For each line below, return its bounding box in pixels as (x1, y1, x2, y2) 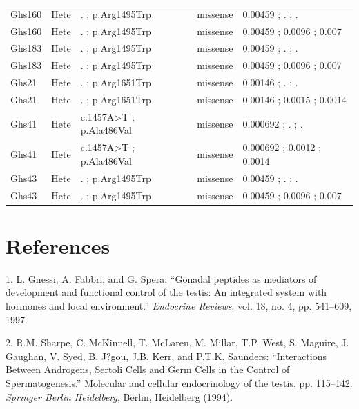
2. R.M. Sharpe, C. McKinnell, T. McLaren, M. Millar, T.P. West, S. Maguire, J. (6, 335, 349, 350)
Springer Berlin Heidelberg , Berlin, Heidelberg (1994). (6, 389, 233, 403)
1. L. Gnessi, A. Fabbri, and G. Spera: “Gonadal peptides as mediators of (6, 271, 317, 286)
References (6, 231, 110, 259)
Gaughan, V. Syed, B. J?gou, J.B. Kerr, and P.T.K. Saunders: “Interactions (6, 348, 327, 363)
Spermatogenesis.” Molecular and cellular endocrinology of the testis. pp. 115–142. (6, 375, 353, 390)
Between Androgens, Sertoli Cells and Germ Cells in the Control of (6, 362, 290, 377)
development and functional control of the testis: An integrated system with (6, 285, 327, 299)
